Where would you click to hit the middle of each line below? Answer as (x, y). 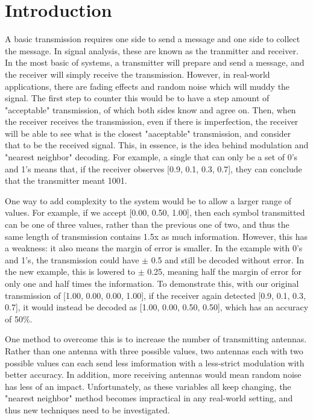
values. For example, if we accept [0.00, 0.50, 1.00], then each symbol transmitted (155, 212)
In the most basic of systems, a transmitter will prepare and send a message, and (155, 62)
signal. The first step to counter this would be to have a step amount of (137, 98)
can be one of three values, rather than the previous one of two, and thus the (147, 224)
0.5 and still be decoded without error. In (228, 259)
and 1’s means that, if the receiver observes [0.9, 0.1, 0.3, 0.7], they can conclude (153, 168)
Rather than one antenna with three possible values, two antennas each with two (154, 350)
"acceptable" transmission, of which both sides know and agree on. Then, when (150, 109)
